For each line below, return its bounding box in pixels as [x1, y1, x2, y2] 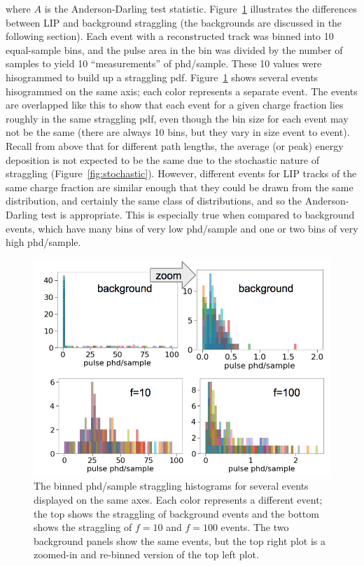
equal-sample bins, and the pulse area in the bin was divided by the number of [6, 42, 343, 57]
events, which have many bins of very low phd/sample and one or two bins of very [6, 221, 358, 235]
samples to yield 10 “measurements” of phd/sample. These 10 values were [6, 56, 322, 71]
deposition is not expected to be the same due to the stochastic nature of [6, 152, 319, 167]
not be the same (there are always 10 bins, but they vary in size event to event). [6, 125, 350, 139]
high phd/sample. [6, 235, 81, 249]
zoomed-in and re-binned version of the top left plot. [34, 547, 259, 562]
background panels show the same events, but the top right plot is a [34, 533, 325, 548]
